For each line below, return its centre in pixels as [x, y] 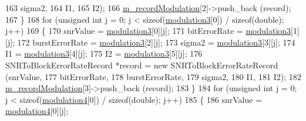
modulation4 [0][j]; [37, 111]
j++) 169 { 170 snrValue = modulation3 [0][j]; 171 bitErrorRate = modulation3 [148, 31]
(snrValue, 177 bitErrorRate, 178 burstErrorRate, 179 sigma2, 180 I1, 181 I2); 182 [153, 76]
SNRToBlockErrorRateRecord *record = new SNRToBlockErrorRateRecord [142, 65]
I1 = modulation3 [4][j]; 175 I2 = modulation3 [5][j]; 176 [104, 53]
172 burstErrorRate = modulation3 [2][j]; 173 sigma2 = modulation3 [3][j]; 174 [156, 42]
